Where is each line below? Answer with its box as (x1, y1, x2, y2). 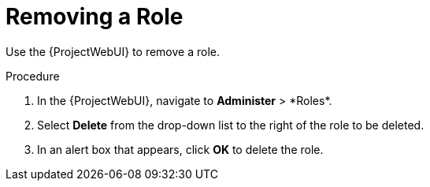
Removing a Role (6, 3, 183, 30)
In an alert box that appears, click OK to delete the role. (37, 142, 324, 156)
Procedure (6, 69, 60, 83)
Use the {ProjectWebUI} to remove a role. (6, 44, 220, 58)
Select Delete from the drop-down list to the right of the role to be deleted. (37, 118, 424, 132)
